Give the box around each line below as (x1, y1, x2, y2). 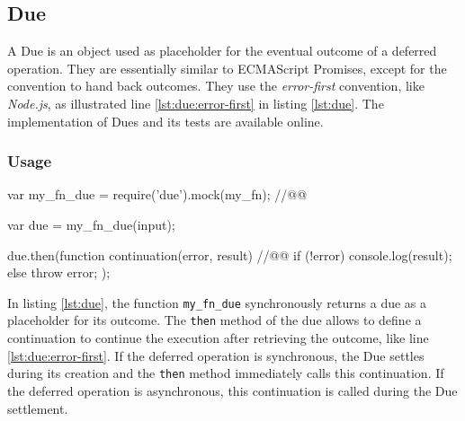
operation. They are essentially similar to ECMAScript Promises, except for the (7, 58, 447, 77)
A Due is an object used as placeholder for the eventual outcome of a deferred (7, 41, 437, 60)
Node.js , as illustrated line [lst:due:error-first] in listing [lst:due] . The (7, 93, 384, 112)
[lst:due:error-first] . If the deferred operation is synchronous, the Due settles (7, 346, 425, 364)
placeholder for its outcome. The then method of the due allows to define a (7, 311, 422, 329)
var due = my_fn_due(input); (7, 215, 175, 233)
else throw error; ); (7, 263, 111, 282)
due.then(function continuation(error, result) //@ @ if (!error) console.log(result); (7, 245, 452, 264)
